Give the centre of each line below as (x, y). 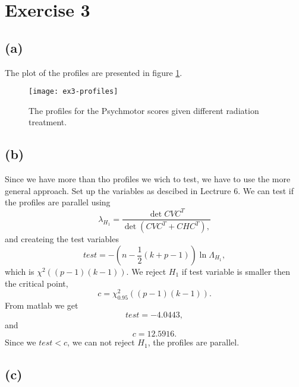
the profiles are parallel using (58, 202)
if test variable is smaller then (236, 271)
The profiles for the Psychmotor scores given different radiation (144, 110)
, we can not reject (101, 342)
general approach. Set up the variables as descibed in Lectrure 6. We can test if (149, 190)
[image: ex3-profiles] (73, 92)
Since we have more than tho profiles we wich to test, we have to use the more (148, 179)
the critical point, (37, 283)
